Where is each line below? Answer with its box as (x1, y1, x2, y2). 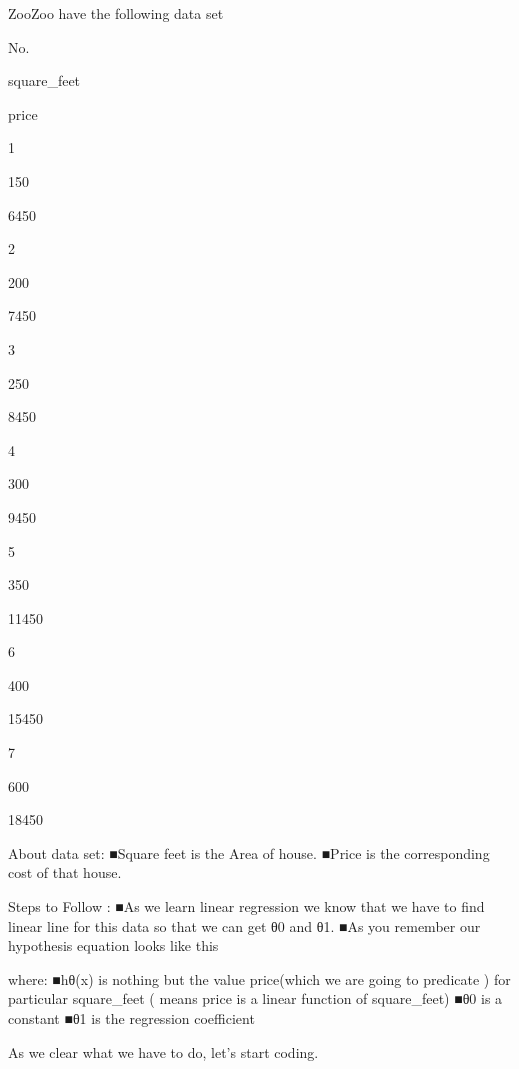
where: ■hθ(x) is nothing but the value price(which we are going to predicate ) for (8, 968, 511, 989)
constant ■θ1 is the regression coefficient (8, 1008, 255, 1028)
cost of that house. (8, 862, 122, 883)
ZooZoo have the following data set (8, 3, 224, 23)
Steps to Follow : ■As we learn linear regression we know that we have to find (8, 896, 485, 917)
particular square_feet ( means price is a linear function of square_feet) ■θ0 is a (8, 988, 503, 1009)
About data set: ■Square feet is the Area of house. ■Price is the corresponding (8, 842, 490, 863)
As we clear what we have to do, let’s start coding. (8, 1041, 319, 1062)
